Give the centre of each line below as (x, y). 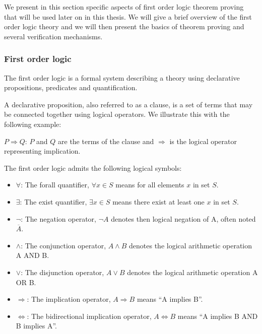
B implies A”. (36, 326)
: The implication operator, (69, 299)
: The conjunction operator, (63, 245)
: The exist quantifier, (53, 201)
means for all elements (150, 185)
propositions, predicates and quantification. (71, 87)
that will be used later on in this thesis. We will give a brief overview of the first (128, 16)
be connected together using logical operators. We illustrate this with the (117, 114)
